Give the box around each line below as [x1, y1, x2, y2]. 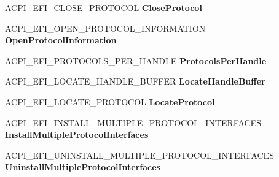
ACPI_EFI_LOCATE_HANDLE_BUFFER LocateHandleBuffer [5, 75, 265, 88]
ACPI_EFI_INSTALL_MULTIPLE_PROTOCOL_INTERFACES [5, 116, 261, 129]
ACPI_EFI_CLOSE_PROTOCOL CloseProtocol [5, 1, 202, 13]
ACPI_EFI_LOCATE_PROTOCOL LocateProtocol [5, 95, 215, 108]
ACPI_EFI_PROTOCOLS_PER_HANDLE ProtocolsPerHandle [5, 54, 267, 67]
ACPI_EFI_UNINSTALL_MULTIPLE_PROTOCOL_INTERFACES [5, 148, 274, 161]
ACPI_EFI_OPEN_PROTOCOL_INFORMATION [5, 21, 206, 34]
